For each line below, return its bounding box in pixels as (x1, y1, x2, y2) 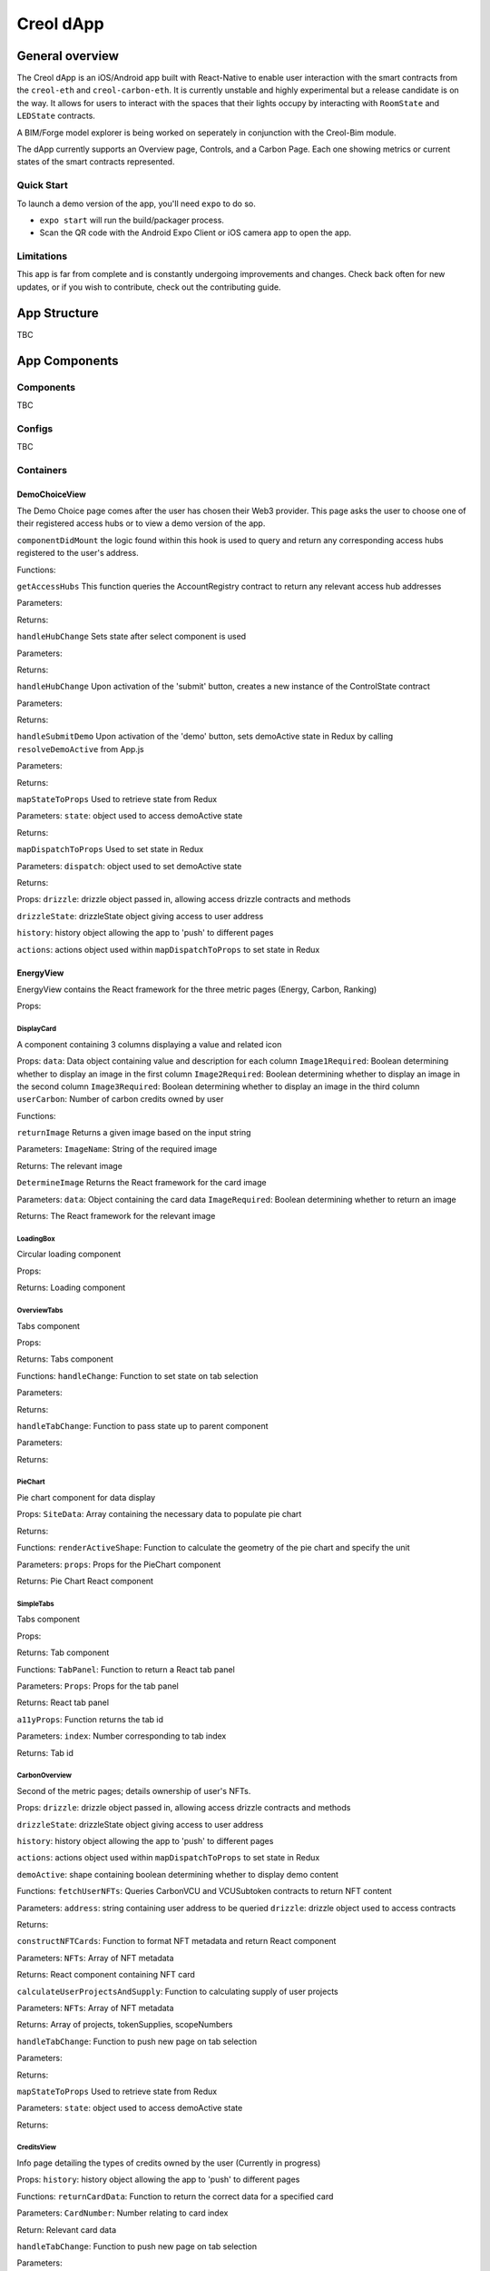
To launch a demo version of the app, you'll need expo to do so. (16, 198, 256, 209)
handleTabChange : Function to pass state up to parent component (16, 1420, 269, 1431)
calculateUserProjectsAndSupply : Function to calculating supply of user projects (16, 1986, 339, 1997)
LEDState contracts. (16, 110, 95, 122)
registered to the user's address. (16, 548, 140, 559)
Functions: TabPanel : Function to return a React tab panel (16, 1663, 235, 1675)
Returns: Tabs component (16, 1354, 113, 1364)
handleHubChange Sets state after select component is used (16, 631, 247, 642)
